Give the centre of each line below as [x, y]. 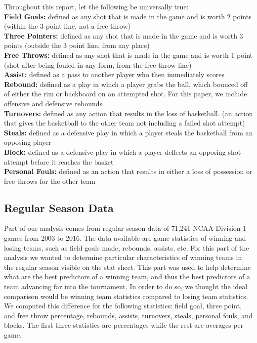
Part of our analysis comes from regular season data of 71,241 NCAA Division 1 [125, 228]
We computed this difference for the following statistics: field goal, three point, [123, 306]
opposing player [28, 142]
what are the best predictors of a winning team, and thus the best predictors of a [127, 277]
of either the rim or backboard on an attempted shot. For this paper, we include [126, 94]
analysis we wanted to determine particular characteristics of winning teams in [123, 257]
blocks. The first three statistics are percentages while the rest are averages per [124, 325]
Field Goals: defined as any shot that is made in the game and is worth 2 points [128, 16]
